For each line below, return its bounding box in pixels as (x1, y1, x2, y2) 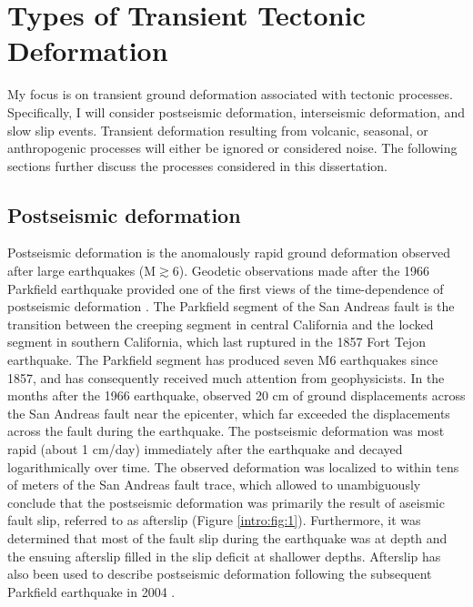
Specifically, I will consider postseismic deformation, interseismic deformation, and (7, 102, 466, 121)
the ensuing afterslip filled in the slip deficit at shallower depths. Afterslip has (7, 546, 441, 565)
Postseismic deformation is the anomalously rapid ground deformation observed (7, 243, 450, 262)
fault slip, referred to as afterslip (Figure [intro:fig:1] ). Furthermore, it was (7, 511, 421, 530)
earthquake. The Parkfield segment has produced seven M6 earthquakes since (7, 350, 438, 369)
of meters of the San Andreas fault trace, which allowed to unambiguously (7, 475, 421, 494)
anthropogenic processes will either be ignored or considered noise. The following (7, 138, 458, 157)
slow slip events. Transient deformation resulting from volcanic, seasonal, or (7, 120, 428, 139)
